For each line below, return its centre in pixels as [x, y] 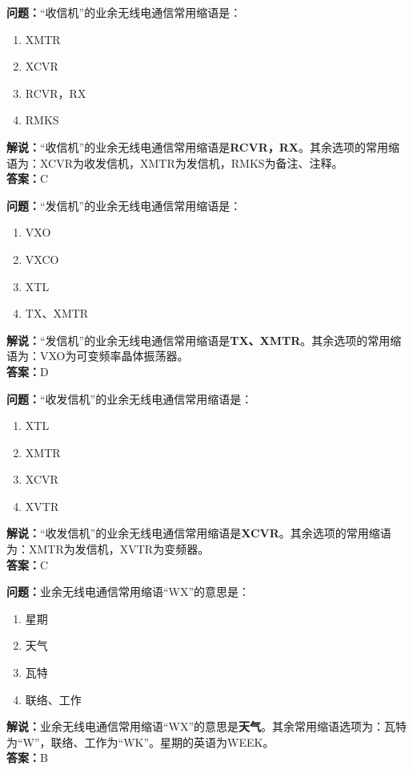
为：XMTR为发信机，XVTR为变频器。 [108, 549]
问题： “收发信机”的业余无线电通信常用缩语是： [130, 398]
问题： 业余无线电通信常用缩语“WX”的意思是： [128, 592]
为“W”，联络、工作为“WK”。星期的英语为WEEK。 [140, 742]
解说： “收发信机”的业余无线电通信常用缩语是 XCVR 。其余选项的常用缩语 [199, 533]
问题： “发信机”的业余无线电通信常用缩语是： [124, 205]
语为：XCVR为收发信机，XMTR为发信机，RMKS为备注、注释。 [175, 162]
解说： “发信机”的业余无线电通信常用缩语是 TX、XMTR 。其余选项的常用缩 [204, 340]
